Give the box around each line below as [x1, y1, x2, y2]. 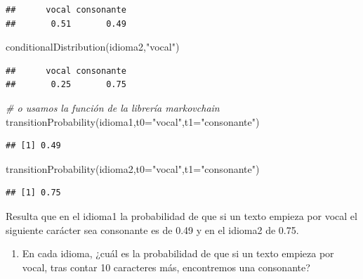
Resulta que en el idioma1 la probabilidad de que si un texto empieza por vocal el [6, 208, 357, 223]
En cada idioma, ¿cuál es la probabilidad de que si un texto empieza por [22, 246, 334, 261]
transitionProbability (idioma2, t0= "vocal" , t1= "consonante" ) [6, 161, 260, 176]
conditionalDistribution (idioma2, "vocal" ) [6, 39, 180, 54]
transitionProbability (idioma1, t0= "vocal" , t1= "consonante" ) [6, 114, 260, 129]
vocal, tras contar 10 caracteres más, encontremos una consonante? [22, 259, 310, 274]
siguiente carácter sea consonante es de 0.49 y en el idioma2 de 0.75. [6, 222, 299, 237]
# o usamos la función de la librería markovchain [6, 100, 220, 115]
